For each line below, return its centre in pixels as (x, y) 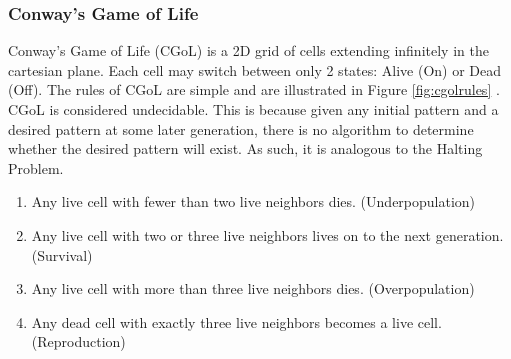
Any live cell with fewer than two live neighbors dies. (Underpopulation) (253, 201)
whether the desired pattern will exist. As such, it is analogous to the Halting (245, 148)
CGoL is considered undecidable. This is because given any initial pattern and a (253, 109)
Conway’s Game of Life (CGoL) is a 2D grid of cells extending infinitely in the (248, 50)
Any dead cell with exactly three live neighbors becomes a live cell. (236, 321)
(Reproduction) (78, 341)
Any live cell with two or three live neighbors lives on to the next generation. (267, 234)
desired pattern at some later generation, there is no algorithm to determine (241, 128)
